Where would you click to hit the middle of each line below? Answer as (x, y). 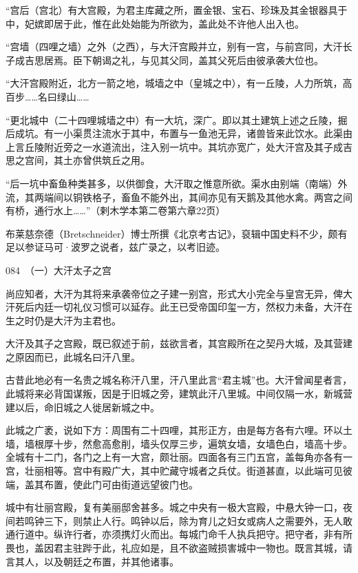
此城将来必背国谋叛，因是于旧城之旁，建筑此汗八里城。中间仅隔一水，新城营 (179, 394)
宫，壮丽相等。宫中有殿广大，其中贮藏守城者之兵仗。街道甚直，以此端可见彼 (179, 471)
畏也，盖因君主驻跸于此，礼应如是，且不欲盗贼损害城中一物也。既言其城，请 (179, 548)
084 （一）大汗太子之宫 (59, 270)
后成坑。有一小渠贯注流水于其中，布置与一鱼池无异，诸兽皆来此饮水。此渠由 (179, 133)
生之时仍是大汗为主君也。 (63, 320)
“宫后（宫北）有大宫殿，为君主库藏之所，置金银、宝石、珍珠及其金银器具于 (177, 10)
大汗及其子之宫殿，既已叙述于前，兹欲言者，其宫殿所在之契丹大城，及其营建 (179, 343)
